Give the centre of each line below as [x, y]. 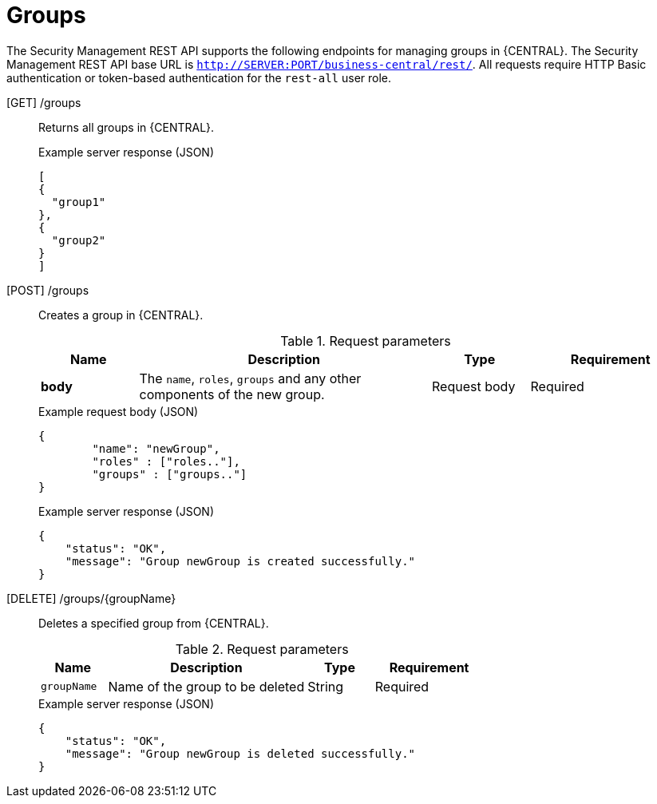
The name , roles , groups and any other [250, 378]
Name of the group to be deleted [206, 686]
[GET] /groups [44, 102]
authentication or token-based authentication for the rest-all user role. [199, 77]
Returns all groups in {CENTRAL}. [127, 127]
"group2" [79, 240]
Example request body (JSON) [119, 411]
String [326, 686]
